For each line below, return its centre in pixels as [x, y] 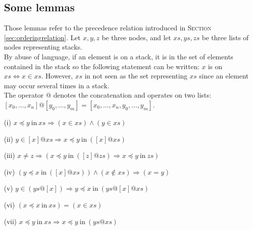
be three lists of [225, 37]
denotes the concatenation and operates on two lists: [132, 95]
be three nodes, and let [137, 37]
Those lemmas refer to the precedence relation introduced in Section [108, 28]
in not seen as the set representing [136, 76]
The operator [24, 95]
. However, [57, 76]
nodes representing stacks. [43, 47]
